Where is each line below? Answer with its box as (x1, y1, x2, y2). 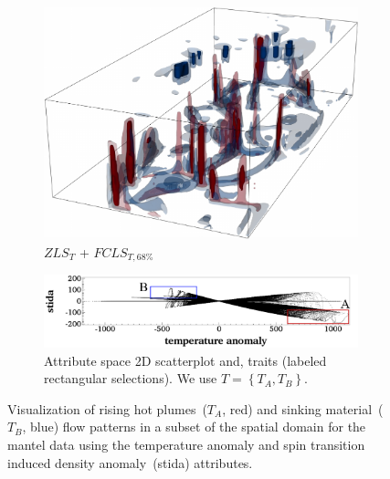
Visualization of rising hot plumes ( (7, 399, 207, 418)
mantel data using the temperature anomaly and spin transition (7, 434, 365, 453)
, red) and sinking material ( (222, 399, 384, 418)
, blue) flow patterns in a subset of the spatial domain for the (22, 417, 366, 436)
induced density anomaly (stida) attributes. (7, 453, 253, 472)
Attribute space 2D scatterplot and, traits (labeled (44, 350, 327, 370)
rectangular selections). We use (44, 369, 217, 388)
